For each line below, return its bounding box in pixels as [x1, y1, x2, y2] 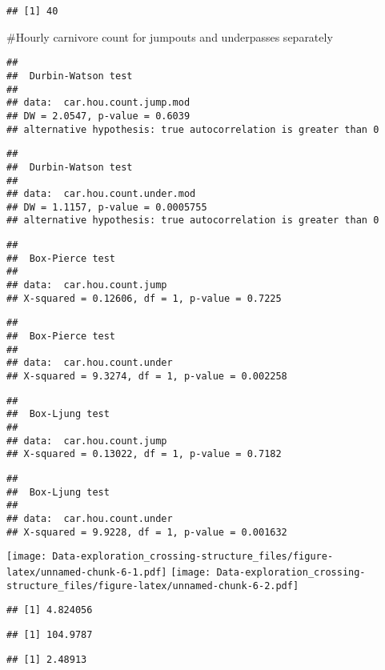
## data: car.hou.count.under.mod [6, 188, 196, 200]
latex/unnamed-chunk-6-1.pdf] [6, 566, 167, 578]
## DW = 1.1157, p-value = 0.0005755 [6, 201, 207, 213]
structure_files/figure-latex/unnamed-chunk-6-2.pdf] [6, 580, 299, 592]
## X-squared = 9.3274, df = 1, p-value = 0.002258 [6, 371, 287, 383]
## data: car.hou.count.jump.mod [6, 97, 190, 109]
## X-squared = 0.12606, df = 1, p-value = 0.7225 [6, 292, 282, 304]
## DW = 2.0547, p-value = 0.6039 [6, 110, 190, 122]
